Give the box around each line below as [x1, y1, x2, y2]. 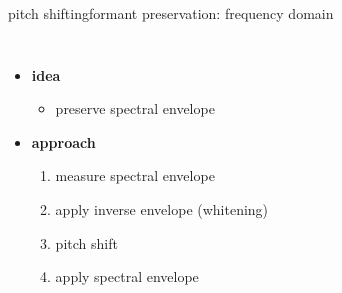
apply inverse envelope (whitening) [55, 198, 269, 219]
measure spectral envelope [55, 165, 215, 186]
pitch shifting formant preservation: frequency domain [8, 3, 334, 23]
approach [31, 131, 96, 152]
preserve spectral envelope [55, 98, 215, 119]
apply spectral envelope [55, 266, 199, 287]
